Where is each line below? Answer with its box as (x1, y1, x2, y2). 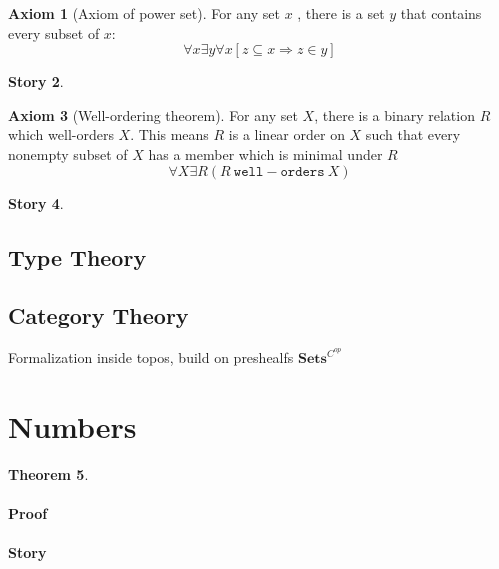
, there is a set (297, 3, 385, 23)
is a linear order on (228, 124, 345, 145)
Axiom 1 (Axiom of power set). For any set (8, 3, 280, 23)
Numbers (8, 405, 137, 446)
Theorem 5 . (8, 463, 89, 484)
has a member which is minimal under (148, 143, 383, 164)
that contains (400, 3, 482, 23)
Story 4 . (8, 192, 64, 213)
